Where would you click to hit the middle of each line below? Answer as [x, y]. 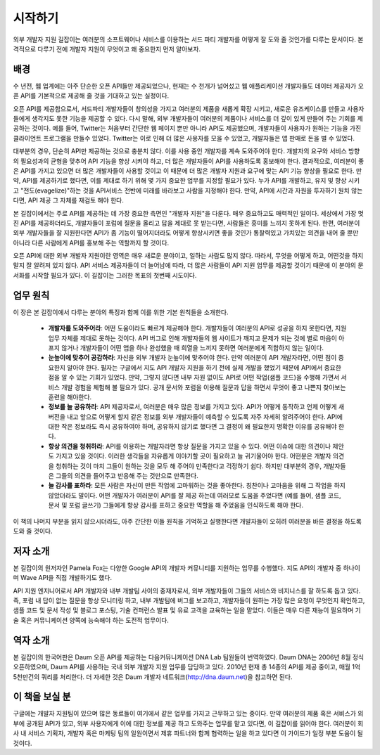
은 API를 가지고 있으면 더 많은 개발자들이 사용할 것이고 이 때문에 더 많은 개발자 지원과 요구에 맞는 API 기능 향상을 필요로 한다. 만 [188, 170]
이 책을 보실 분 [42, 697]
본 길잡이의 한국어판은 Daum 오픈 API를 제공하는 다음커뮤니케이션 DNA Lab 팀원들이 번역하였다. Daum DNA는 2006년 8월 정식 [189, 657]
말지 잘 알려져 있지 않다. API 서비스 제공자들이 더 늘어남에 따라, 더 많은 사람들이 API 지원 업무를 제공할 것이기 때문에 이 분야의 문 [188, 265]
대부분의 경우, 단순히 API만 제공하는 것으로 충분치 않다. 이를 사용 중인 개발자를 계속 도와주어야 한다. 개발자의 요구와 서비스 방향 [186, 151]
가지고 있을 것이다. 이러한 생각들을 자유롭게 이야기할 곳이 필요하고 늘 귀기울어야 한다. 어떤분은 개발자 [193, 456]
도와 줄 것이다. [33, 531]
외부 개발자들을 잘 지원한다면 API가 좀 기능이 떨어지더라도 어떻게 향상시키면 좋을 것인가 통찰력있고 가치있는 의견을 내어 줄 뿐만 [186, 233]
